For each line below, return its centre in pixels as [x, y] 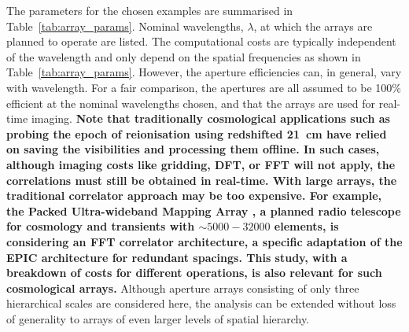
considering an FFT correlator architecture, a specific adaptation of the [204, 241]
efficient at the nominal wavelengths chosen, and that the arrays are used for [191, 103]
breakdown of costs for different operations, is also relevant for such [194, 273]
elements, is [306, 226]
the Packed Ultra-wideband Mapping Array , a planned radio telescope [204, 210]
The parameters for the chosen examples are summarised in [150, 10]
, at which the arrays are [313, 26]
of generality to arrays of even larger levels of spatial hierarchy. [158, 318]
